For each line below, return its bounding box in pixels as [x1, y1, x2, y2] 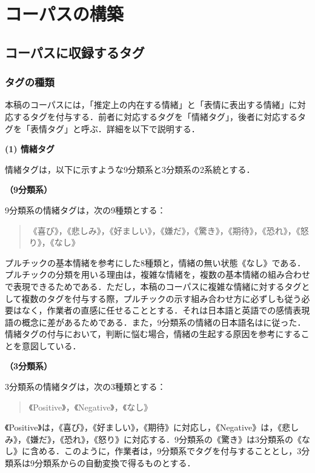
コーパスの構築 [5, 1, 124, 26]
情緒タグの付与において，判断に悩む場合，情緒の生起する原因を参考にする [5, 327, 301, 340]
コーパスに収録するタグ [5, 42, 145, 61]
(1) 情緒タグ [5, 143, 55, 155]
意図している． [21, 339, 81, 352]
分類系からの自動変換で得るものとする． [34, 457, 196, 469]
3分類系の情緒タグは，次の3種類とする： [5, 380, 166, 393]
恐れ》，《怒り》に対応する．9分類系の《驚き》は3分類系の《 [64, 432, 302, 445]
